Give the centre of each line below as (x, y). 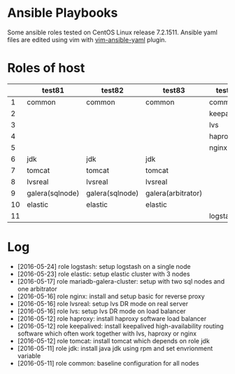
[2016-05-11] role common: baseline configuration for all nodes (108, 363)
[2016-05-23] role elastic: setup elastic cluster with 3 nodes (104, 274)
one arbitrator (37, 289)
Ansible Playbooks (63, 13)
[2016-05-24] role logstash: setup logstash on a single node (104, 266)
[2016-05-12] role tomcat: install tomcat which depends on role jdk (113, 340)
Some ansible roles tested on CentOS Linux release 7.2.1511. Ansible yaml (113, 32)
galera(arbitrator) (174, 193)
